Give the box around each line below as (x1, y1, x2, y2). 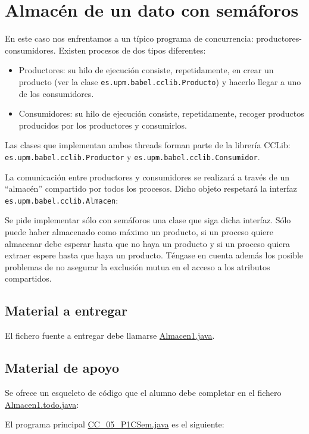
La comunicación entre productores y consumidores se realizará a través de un (5, 170, 289, 183)
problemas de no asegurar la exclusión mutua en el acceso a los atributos (5, 260, 270, 273)
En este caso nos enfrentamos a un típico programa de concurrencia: (5, 32, 254, 45)
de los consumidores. (18, 87, 94, 99)
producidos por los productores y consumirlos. (18, 118, 187, 131)
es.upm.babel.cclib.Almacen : (5, 193, 118, 206)
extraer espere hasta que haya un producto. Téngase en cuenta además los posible (5, 249, 304, 261)
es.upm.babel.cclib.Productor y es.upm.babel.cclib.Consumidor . (5, 150, 260, 163)
